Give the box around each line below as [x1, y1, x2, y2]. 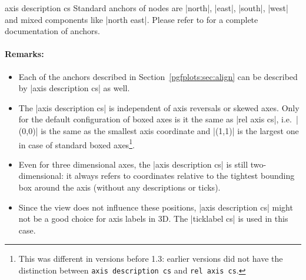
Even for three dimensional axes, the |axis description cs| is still [18, 158, 248, 170]
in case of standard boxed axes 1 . [18, 136, 135, 151]
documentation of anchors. [5, 25, 100, 37]
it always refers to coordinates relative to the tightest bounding [66, 169, 295, 182]
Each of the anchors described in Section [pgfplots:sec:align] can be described [18, 70, 298, 82]
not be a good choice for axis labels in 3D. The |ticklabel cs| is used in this [18, 212, 288, 225]
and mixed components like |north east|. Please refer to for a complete [5, 13, 258, 25]
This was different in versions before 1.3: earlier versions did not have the [18, 252, 283, 265]
